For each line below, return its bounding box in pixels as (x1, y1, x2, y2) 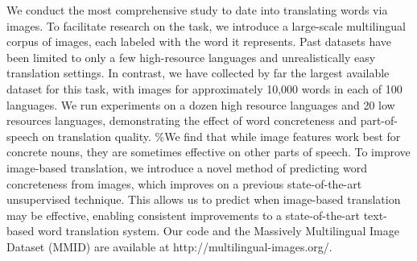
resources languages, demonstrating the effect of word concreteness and (6, 112, 357, 129)
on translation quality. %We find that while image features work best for (42, 127, 401, 144)
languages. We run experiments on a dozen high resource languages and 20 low (6, 96, 395, 113)
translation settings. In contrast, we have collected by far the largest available (6, 64, 390, 81)
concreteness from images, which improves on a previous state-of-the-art (6, 175, 362, 192)
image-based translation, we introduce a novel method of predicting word (6, 159, 367, 176)
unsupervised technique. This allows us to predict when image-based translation (6, 191, 401, 208)
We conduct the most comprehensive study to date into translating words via (6, 2, 388, 18)
